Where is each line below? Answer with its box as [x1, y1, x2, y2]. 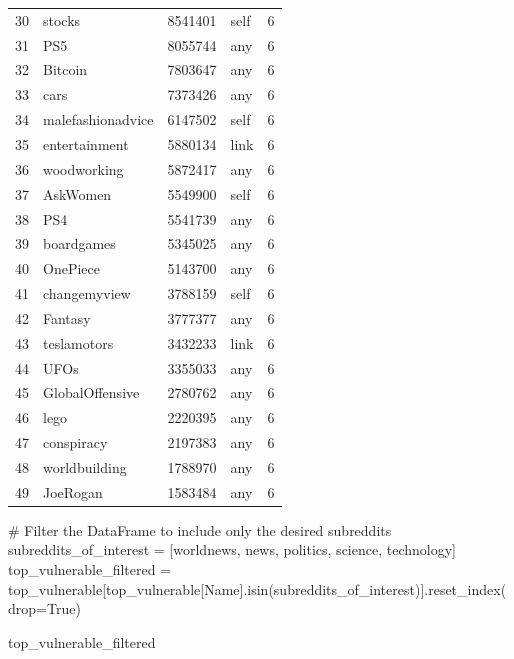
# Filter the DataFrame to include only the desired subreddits [8, 519, 392, 540]
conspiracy [43, 432, 108, 453]
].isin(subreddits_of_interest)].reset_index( [239, 578, 507, 599]
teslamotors [43, 332, 114, 353]
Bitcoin [43, 59, 88, 80]
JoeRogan [43, 481, 103, 502]
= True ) [36, 598, 81, 619]
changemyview [43, 283, 131, 304]
